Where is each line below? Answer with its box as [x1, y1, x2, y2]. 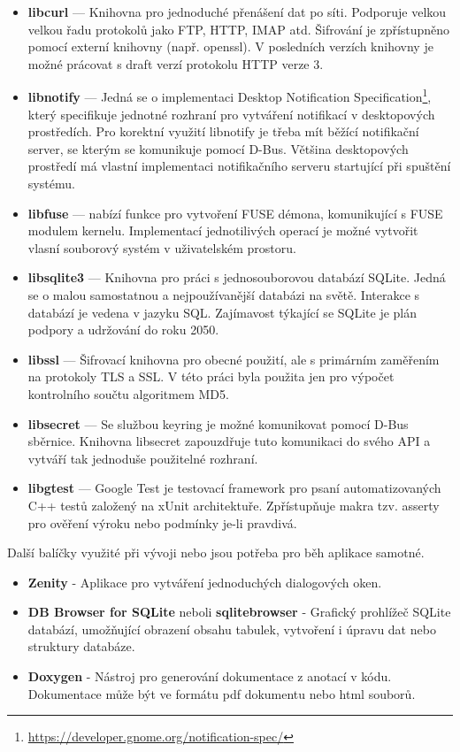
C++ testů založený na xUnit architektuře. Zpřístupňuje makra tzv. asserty [27, 495, 440, 514]
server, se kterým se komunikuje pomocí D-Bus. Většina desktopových [27, 139, 409, 157]
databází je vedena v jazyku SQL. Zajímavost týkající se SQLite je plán [27, 303, 418, 321]
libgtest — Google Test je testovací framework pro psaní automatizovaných [27, 479, 441, 497]
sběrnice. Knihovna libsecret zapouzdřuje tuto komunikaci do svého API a [27, 432, 431, 450]
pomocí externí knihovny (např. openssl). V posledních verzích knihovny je [27, 37, 433, 56]
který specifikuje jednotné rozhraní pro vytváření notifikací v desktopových [27, 104, 435, 123]
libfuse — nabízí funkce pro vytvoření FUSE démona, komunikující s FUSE [27, 203, 443, 222]
